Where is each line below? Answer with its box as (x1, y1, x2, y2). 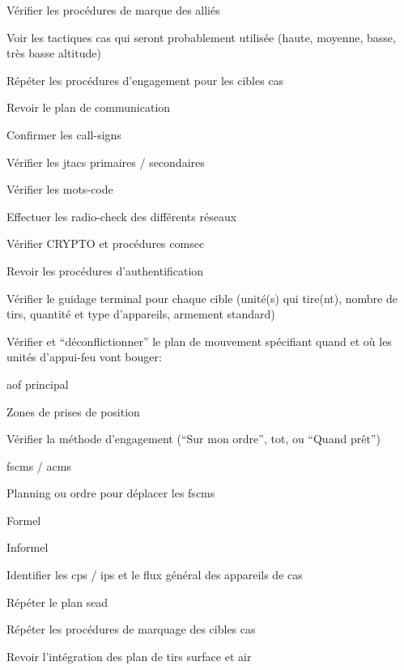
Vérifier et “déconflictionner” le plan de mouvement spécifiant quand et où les (6, 332, 392, 349)
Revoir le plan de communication (6, 99, 171, 116)
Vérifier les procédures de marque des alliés (6, 2, 220, 18)
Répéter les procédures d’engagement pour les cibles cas (6, 71, 284, 88)
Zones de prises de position (6, 403, 140, 420)
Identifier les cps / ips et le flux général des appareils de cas (6, 566, 303, 583)
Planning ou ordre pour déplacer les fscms (6, 484, 215, 501)
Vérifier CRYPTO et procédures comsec (6, 235, 205, 252)
